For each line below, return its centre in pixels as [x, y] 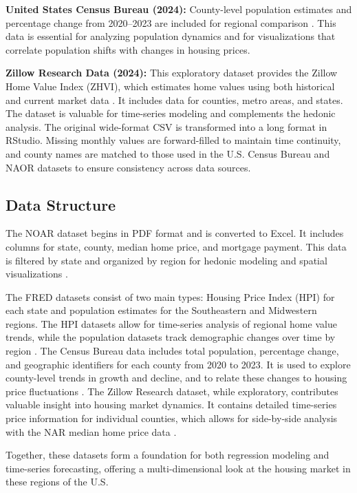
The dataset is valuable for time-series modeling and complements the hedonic [171, 113]
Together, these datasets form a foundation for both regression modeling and [167, 455]
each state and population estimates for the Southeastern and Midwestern [161, 310]
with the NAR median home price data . [91, 431]
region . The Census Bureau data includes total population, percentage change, [172, 351]
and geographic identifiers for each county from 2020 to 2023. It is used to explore [178, 364]
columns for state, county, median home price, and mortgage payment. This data [176, 246]
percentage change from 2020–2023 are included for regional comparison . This [171, 22]
